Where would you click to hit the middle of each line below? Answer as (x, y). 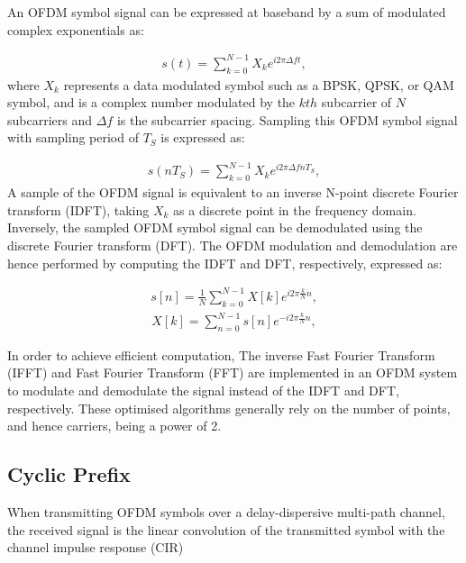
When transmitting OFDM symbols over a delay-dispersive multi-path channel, (226, 512)
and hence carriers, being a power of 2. (114, 426)
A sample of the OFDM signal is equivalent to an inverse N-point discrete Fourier (233, 192)
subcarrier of (356, 102)
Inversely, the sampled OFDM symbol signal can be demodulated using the (215, 227)
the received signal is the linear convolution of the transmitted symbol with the (226, 529)
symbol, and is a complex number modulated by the (151, 102)
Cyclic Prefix (69, 474)
